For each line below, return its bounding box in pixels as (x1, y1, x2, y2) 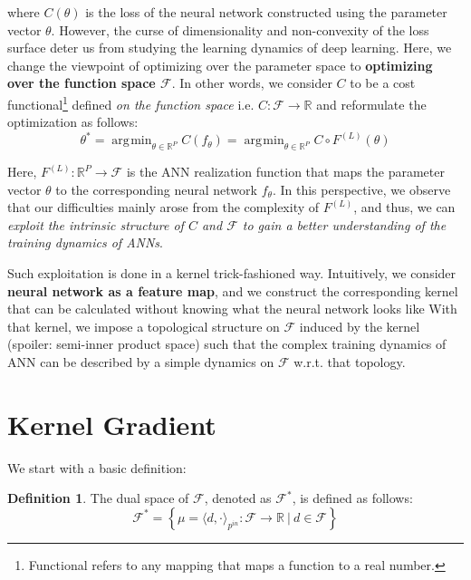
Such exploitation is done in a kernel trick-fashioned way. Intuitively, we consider (7, 264, 457, 283)
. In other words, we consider (171, 73, 332, 92)
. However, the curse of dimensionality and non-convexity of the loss (51, 20, 429, 39)
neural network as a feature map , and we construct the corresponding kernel (7, 281, 458, 300)
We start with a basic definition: (7, 458, 187, 477)
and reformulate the (316, 94, 427, 113)
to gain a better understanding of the (242, 215, 447, 234)
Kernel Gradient (7, 405, 216, 442)
